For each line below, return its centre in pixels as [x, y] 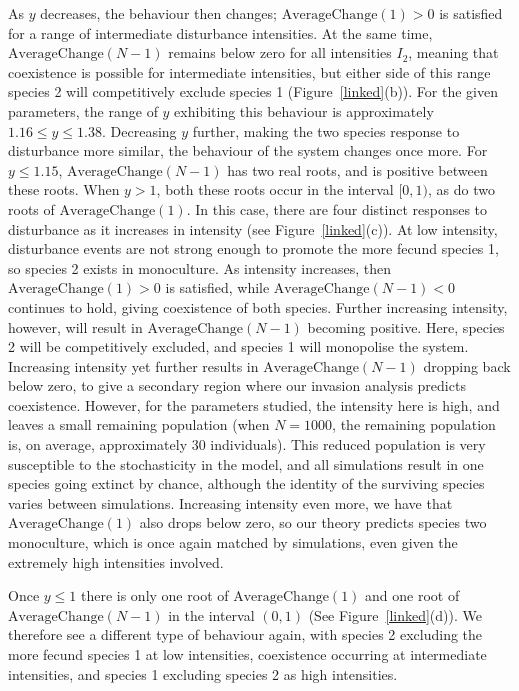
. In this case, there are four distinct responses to [337, 208]
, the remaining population [414, 424]
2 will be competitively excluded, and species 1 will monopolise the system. [238, 346]
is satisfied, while [217, 287]
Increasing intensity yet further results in [133, 365]
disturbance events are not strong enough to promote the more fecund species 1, [253, 248]
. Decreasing [139, 130]
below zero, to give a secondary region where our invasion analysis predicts [237, 385]
